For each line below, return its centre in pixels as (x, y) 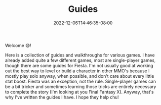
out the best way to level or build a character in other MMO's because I (77, 71)
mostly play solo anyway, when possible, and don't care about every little (80, 76)
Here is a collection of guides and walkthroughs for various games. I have (80, 55)
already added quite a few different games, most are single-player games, (80, 60)
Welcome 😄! (18, 45)
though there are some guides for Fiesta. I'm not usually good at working (79, 65)
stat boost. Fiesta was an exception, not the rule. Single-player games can (81, 81)
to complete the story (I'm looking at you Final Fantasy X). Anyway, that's (80, 92)
